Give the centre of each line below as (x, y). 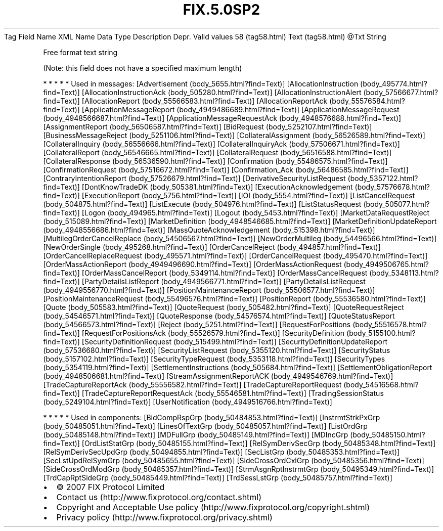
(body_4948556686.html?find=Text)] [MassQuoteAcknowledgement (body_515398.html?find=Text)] (209, 230)
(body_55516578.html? (390, 324)
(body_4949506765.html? (386, 264)
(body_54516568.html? (381, 384)
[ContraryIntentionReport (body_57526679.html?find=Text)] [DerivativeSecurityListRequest (194, 178)
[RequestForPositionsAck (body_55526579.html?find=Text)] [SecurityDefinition (213, 333)
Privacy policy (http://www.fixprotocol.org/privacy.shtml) (164, 517)
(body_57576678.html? (392, 187)
